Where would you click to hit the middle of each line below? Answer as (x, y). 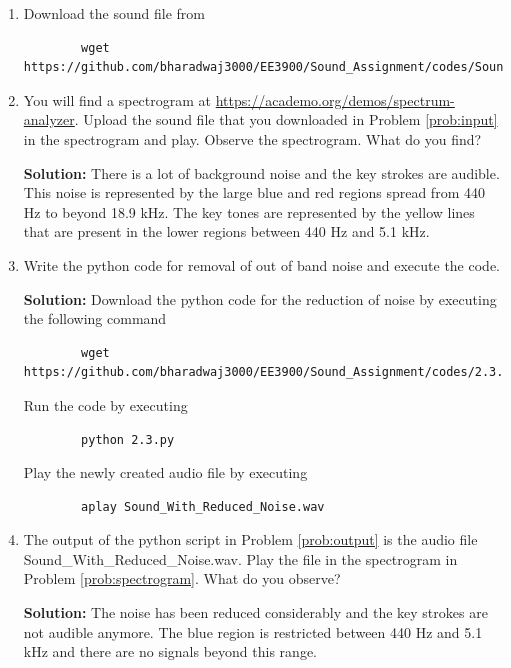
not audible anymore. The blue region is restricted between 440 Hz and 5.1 (253, 631)
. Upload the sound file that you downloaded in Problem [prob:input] (286, 119)
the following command (95, 318)
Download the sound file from (114, 13)
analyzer (49, 119)
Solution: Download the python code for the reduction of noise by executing (260, 298)
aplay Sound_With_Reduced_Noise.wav (203, 506)
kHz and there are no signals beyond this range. (170, 651)
